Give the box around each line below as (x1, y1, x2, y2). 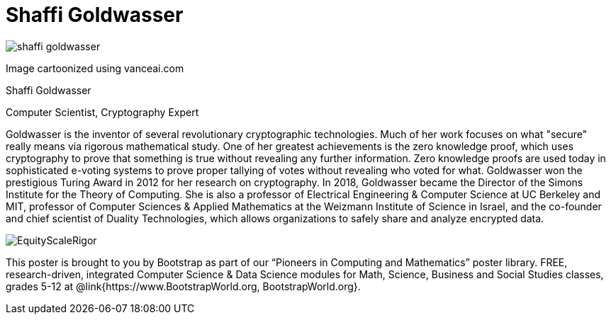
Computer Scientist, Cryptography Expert (6, 105, 199, 118)
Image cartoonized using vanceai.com (6, 62, 184, 74)
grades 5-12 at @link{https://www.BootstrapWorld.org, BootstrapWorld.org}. (6, 280, 361, 292)
